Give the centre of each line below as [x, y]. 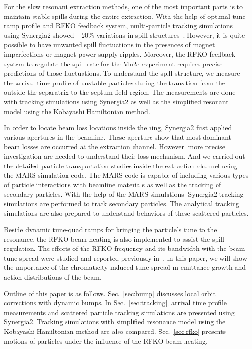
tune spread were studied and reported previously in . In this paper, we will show [126, 258]
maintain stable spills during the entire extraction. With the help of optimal [117, 16]
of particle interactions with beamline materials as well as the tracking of [113, 184]
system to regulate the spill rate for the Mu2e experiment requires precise [113, 63]
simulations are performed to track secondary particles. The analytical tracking [122, 203]
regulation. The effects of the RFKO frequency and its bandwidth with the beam [125, 248]
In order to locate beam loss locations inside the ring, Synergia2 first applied [118, 127]
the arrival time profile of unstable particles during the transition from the [115, 82]
